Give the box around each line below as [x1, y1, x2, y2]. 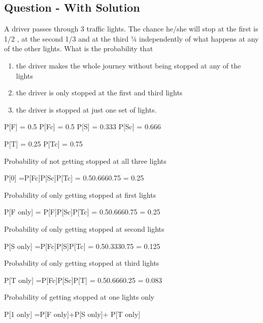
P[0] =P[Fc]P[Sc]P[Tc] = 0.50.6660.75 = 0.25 [4, 172, 144, 183]
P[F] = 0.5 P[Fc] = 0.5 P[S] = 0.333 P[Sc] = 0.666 [4, 121, 161, 132]
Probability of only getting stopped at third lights [4, 258, 159, 268]
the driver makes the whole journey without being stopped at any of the [16, 60, 241, 70]
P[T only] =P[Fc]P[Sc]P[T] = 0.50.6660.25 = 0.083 [4, 274, 162, 285]
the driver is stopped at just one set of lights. [16, 104, 157, 115]
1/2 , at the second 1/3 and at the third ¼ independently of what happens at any [4, 33, 259, 44]
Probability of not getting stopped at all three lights [4, 155, 167, 166]
